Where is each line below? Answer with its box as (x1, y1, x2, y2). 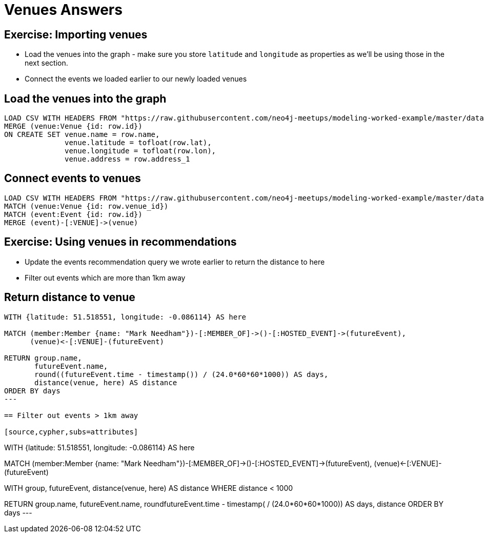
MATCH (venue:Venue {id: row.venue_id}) (4, 202, 169, 210)
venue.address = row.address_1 (65, 155, 190, 164)
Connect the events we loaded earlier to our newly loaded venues (25, 74, 247, 84)
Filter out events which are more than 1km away (25, 273, 186, 282)
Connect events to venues (4, 172, 141, 185)
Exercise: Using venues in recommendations (4, 235, 237, 249)
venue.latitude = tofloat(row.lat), (65, 138, 212, 147)
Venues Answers (4, 1, 123, 18)
